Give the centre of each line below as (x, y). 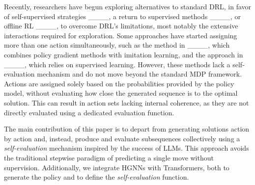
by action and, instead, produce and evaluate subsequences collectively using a (122, 138)
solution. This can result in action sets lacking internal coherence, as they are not (127, 102)
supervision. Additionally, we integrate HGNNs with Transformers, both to (117, 167)
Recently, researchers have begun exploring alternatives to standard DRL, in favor (128, 6)
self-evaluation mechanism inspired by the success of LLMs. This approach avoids (127, 148)
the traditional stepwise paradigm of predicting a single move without (109, 157)
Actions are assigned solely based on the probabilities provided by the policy (119, 83)
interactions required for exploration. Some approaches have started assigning (121, 35)
